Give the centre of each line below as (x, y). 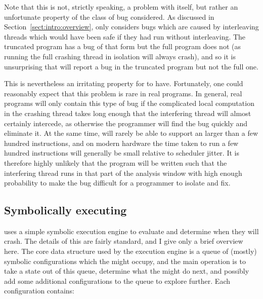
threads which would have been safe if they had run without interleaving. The (125, 36)
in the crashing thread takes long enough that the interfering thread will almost (128, 113)
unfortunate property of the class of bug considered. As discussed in (109, 16)
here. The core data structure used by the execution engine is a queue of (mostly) (130, 251)
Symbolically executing (65, 210)
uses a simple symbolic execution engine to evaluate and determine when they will (131, 231)
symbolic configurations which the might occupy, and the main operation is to (125, 261)
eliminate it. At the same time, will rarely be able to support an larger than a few (131, 133)
